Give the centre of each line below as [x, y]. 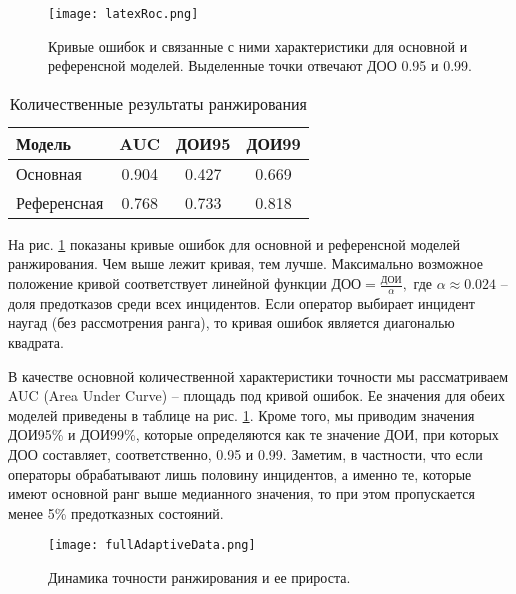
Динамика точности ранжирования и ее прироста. [199, 577]
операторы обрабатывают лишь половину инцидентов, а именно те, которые [240, 473]
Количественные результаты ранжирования [158, 103]
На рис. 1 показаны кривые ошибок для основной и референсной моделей [234, 243]
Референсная [60, 202]
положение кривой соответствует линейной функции [167, 283]
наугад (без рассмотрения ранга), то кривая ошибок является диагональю [231, 322]
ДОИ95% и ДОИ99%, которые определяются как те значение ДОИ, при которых [253, 434]
